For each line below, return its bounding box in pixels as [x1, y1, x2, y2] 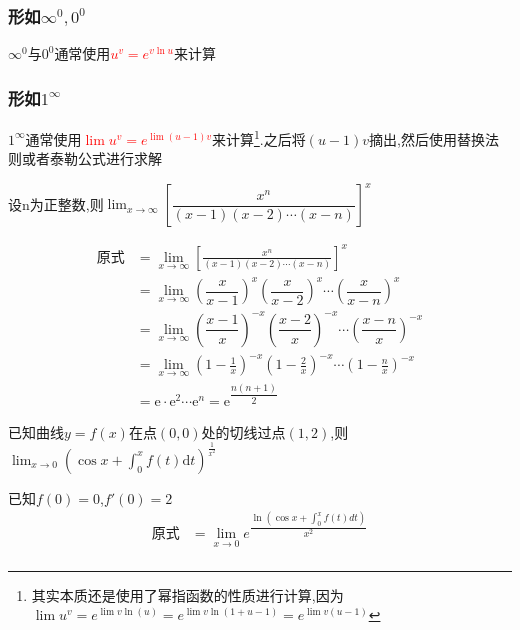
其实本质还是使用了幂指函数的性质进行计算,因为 [31, 584, 344, 605]
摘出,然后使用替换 [369, 128, 485, 149]
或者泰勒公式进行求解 [21, 148, 162, 169]
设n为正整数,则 [8, 193, 104, 214]
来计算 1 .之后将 [211, 126, 306, 149]
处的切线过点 [201, 421, 286, 442]
